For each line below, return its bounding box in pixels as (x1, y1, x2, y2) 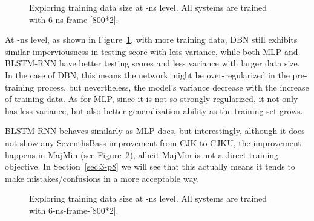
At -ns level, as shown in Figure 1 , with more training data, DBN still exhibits (5, 33, 298, 46)
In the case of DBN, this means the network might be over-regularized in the (5, 68, 290, 81)
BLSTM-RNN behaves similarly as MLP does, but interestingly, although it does (5, 124, 305, 137)
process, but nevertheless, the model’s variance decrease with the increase (36, 80, 309, 93)
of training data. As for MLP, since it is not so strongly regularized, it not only (5, 92, 298, 105)
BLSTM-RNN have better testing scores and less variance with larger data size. (5, 57, 300, 69)
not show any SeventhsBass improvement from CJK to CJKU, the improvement (5, 136, 301, 149)
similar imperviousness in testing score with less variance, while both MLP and (5, 45, 298, 57)
